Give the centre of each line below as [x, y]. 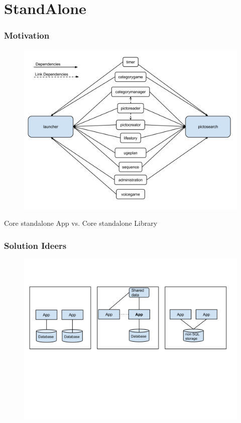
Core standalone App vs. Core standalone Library [81, 223]
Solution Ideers [35, 245]
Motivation [27, 35]
